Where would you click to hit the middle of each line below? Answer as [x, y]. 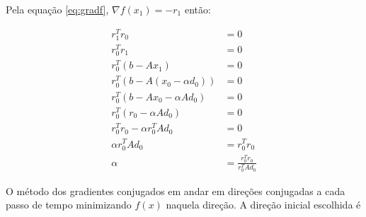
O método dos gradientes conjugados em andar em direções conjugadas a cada [176, 190]
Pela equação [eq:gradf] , [57, 9]
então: [198, 9]
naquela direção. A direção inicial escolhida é [263, 205]
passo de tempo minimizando [69, 205]
